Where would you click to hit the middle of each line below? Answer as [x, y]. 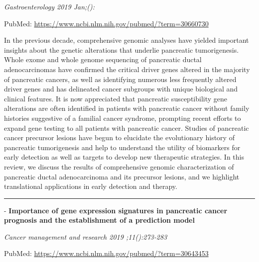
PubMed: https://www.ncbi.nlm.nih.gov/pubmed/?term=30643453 [106, 253]
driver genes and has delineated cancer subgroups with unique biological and [121, 89]
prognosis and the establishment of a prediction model [99, 220]
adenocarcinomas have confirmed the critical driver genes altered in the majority [127, 69]
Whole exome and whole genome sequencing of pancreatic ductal [103, 59]
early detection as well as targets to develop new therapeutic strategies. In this [124, 157]
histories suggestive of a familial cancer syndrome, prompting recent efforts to [123, 118]
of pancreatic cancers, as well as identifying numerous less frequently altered [120, 79]
